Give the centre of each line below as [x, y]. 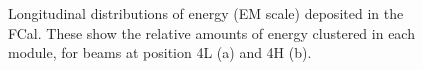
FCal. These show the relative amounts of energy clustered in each [211, 32]
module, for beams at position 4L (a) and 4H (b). [160, 52]
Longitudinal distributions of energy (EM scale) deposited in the [206, 13]
